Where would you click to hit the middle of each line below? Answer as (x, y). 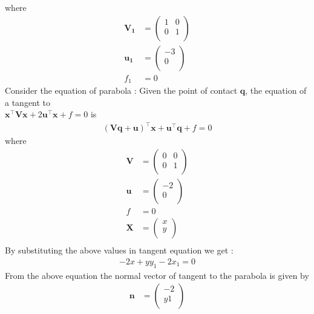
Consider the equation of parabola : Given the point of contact (121, 90)
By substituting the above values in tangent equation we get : (119, 250)
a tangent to (28, 102)
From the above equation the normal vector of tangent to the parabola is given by (157, 275)
